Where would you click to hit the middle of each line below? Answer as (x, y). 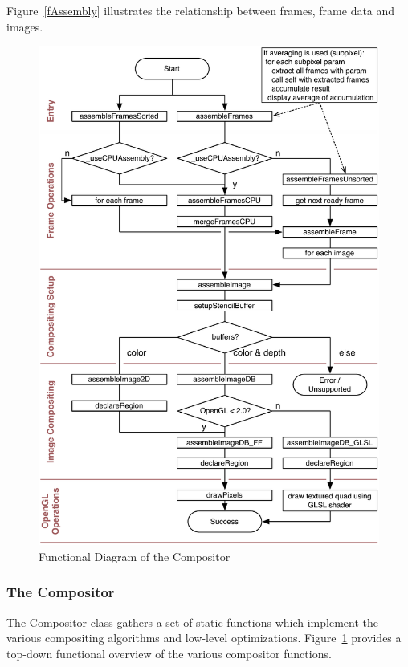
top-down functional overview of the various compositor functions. (169, 653)
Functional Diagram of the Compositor (135, 556)
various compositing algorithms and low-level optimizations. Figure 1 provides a (204, 638)
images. (25, 26)
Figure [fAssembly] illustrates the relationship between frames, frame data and (201, 10)
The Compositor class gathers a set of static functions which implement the (192, 622)
